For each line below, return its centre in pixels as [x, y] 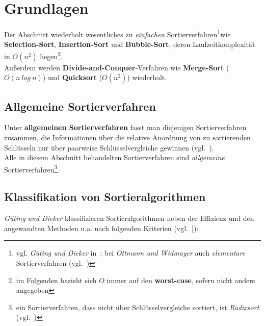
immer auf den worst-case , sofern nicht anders [181, 280]
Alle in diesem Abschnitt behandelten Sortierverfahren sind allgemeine [114, 157]
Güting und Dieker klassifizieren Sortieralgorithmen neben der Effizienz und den [129, 218]
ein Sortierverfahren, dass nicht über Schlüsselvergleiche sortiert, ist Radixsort [138, 307]
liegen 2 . [51, 55]
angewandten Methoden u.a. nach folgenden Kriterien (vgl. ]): [101, 228]
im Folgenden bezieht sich [56, 280]
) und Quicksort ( [72, 77]
